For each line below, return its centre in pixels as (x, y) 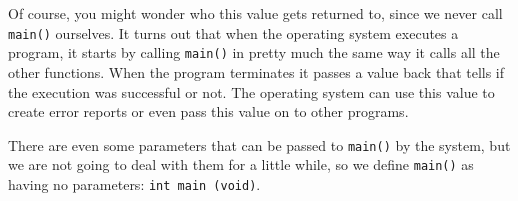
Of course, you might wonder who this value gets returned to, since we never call (255, 13)
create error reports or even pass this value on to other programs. (208, 111)
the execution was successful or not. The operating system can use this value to (251, 91)
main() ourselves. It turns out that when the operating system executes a (233, 32)
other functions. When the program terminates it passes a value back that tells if (256, 71)
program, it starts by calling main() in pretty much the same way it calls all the (254, 52)
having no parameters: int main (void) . (134, 184)
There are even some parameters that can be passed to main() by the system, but (259, 144)
